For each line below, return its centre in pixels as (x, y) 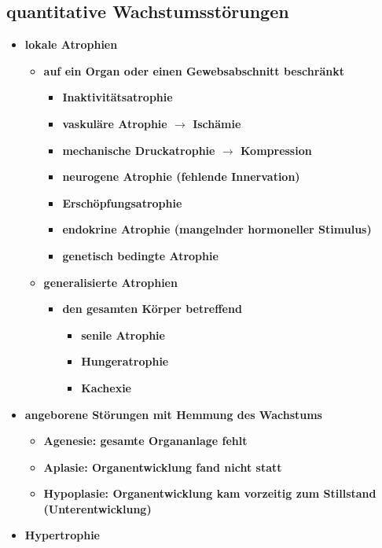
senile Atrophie (123, 335)
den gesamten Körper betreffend (152, 309)
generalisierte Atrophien (110, 282)
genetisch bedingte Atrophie (140, 255)
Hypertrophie (62, 535)
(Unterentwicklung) (97, 508)
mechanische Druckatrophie (139, 150)
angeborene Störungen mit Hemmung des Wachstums (173, 414)
